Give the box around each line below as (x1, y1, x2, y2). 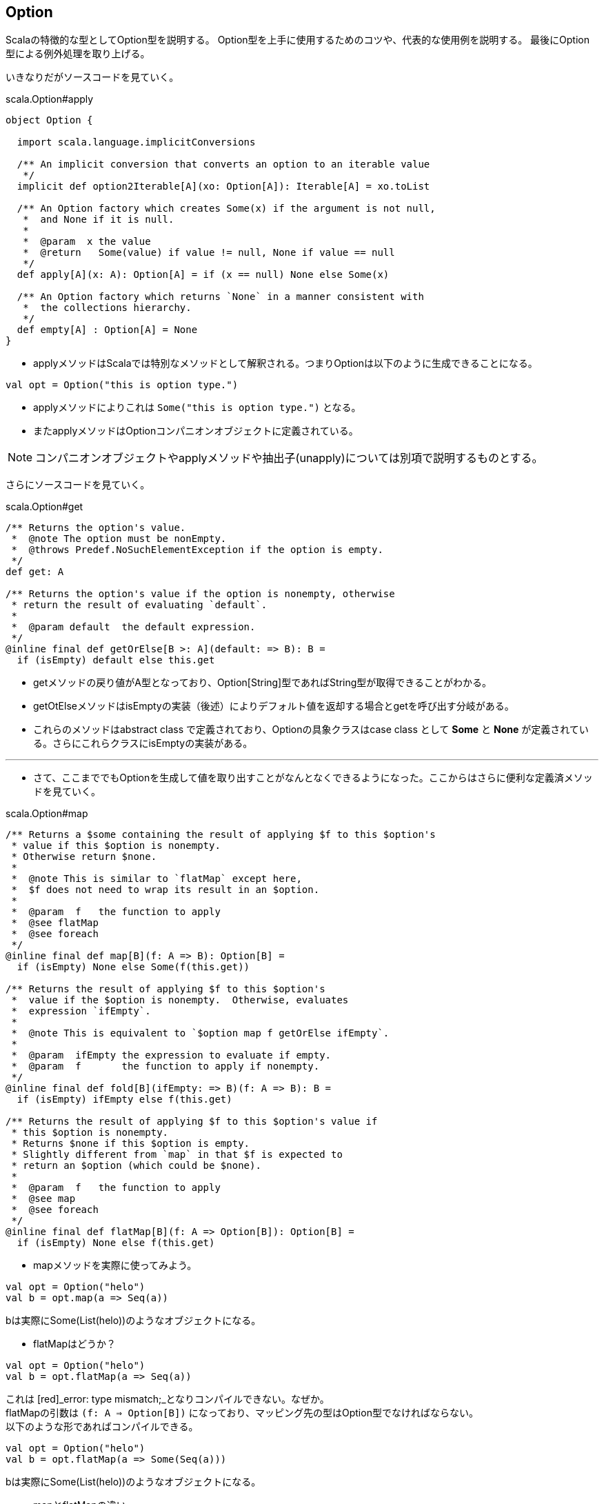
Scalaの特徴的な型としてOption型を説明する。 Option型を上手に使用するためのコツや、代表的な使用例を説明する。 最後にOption (6, 34, 590, 46)
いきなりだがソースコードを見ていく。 (6, 71, 179, 83)
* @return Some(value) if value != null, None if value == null (23, 247, 395, 259)
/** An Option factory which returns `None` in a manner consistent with (17, 291, 424, 303)
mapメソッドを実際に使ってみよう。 (33, 1259, 197, 1272)
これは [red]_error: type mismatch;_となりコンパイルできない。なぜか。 (6, 1393, 330, 1405)
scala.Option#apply (6, 93, 94, 106)
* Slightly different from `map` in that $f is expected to (11, 1149, 343, 1161)
